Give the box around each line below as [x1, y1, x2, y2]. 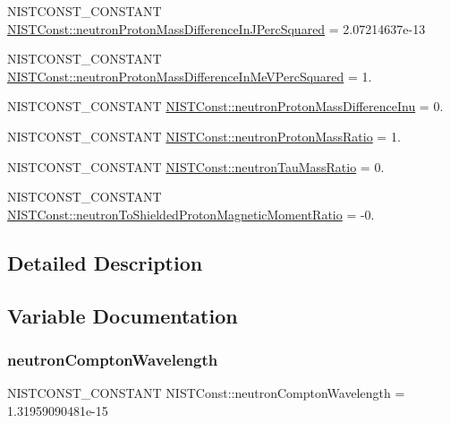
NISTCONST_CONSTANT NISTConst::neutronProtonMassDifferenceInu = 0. [7, 97, 444, 116]
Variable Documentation [7, 301, 238, 329]
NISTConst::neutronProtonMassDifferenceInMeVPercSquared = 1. [7, 66, 372, 85]
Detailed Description [7, 248, 203, 276]
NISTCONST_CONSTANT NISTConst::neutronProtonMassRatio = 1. [7, 126, 401, 145]
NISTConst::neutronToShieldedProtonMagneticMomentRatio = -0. [7, 204, 375, 223]
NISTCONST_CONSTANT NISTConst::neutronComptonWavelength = [7, 384, 405, 402]
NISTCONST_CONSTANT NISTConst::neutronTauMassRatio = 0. [7, 157, 385, 176]
